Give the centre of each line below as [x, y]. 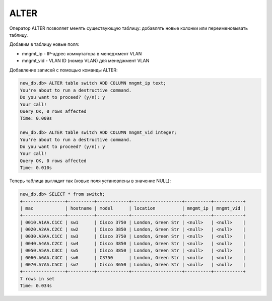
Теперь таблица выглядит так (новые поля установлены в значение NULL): [90, 181]
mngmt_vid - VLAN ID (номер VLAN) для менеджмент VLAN [86, 61]
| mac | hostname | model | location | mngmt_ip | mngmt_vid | [133, 208]
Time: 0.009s [36, 119]
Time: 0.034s [36, 286]
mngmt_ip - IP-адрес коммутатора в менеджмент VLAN [82, 53]
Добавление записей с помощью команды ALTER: [63, 70]
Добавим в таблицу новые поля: [44, 44]
